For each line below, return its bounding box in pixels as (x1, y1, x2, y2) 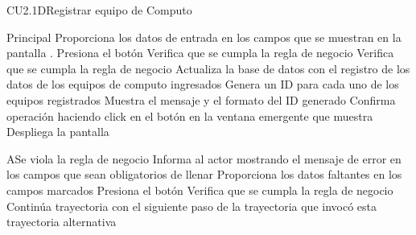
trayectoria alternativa (6, 213, 117, 230)
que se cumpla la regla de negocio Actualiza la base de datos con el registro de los (6, 60, 410, 76)
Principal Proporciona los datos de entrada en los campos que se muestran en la (6, 28, 402, 45)
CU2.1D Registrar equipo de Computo (6, 2, 192, 18)
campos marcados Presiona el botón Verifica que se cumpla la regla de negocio (6, 181, 393, 198)
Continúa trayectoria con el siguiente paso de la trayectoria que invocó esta (6, 197, 377, 214)
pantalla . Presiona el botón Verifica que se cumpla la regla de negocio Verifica (6, 44, 394, 61)
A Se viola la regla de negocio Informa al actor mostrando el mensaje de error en (6, 150, 402, 167)
